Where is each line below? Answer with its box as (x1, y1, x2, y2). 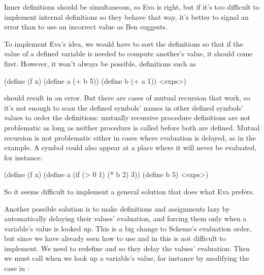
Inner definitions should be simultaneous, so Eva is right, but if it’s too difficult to (4, 2, 259, 12)
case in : (4, 263, 29, 273)
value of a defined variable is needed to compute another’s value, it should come (4, 48, 253, 59)
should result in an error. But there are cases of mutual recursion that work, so (4, 92, 250, 103)
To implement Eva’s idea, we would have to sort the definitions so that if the (4, 38, 243, 49)
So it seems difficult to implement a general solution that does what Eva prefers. (4, 186, 254, 196)
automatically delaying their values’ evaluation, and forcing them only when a (4, 213, 247, 224)
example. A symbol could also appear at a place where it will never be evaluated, (4, 142, 257, 153)
